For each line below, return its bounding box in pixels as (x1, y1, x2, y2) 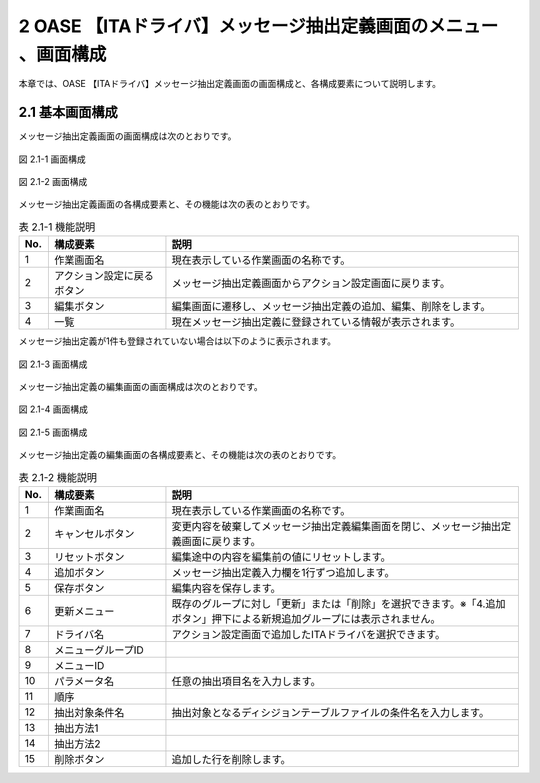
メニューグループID (53, 643, 144, 657)
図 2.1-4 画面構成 (18, 403, 89, 415)
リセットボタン (53, 550, 125, 564)
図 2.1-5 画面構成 (18, 426, 88, 438)
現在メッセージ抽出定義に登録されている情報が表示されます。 (171, 315, 461, 329)
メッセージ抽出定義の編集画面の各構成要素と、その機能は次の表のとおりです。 (18, 449, 342, 461)
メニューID (53, 658, 105, 672)
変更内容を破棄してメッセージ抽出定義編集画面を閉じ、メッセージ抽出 (171, 519, 502, 533)
